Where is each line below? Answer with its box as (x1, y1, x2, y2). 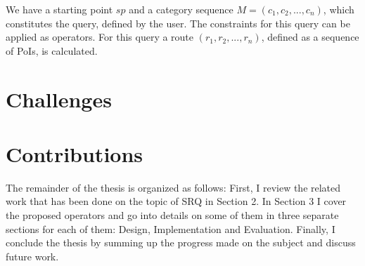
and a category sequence (129, 2, 233, 16)
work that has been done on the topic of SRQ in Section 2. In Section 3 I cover (6, 194, 347, 208)
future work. (6, 248, 59, 263)
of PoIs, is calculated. (6, 43, 98, 58)
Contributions (6, 139, 143, 168)
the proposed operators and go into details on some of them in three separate (6, 208, 339, 222)
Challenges (6, 84, 112, 113)
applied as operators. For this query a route (6, 29, 194, 44)
